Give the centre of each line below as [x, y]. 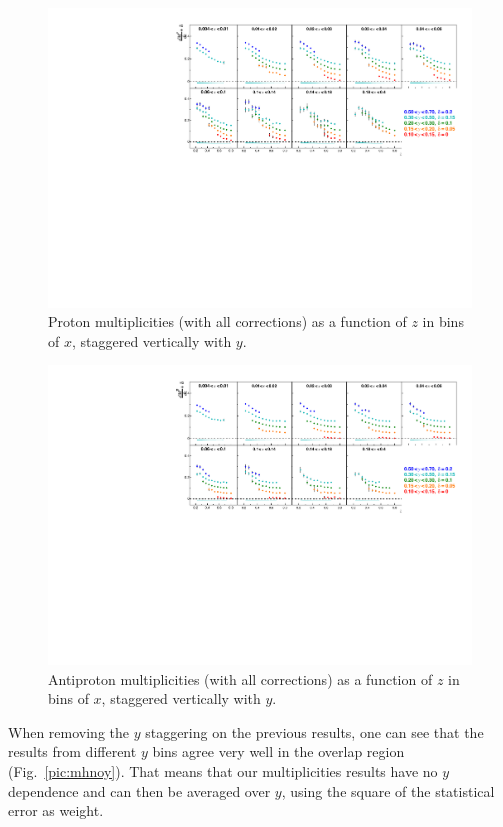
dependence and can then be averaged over [139, 790]
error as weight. [56, 810]
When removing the [68, 731]
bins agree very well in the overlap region [278, 751]
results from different [72, 751]
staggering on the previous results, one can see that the [314, 731]
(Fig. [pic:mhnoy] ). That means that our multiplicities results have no [223, 771]
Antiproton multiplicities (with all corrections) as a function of [240, 678]
